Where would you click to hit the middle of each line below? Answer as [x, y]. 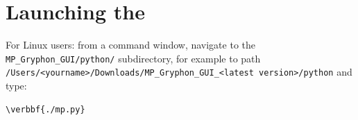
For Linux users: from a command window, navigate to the [130, 45]
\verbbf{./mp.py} [45, 109]
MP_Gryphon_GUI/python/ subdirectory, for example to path [133, 58]
